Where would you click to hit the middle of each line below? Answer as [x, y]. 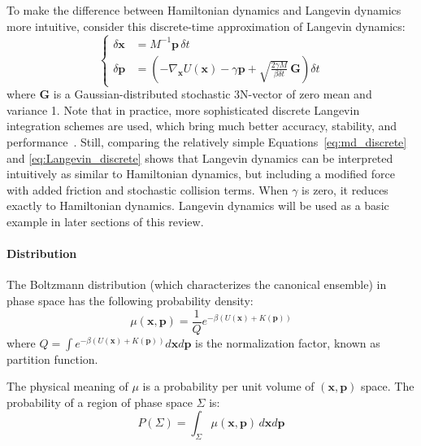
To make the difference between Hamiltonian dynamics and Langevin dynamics [204, 10]
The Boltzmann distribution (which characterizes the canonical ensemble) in [197, 284]
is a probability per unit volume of [228, 386]
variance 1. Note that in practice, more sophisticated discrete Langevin [183, 109]
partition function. [52, 359]
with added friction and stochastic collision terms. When [148, 189]
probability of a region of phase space [100, 402]
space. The [388, 386]
